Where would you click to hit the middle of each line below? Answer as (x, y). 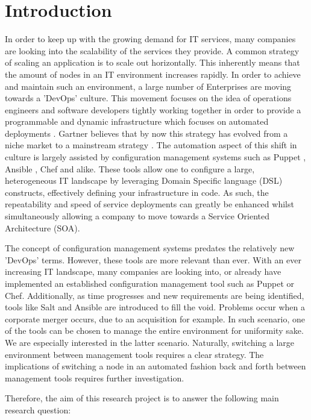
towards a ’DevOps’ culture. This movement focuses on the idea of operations (148, 98)
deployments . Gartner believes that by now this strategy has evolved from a (146, 133)
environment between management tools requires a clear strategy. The (134, 354)
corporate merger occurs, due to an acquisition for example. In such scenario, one (155, 318)
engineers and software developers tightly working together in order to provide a (153, 109)
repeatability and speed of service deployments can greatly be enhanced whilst (149, 204)
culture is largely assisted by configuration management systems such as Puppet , (155, 157)
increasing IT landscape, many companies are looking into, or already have (143, 271)
